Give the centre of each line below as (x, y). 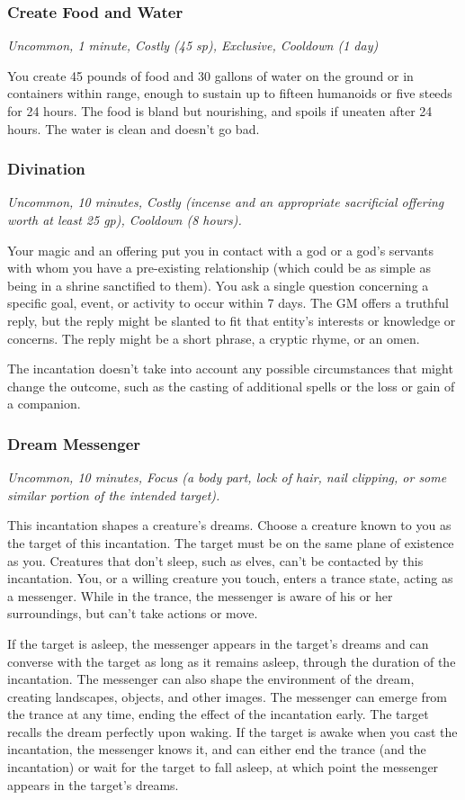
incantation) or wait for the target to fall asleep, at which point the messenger (223, 767)
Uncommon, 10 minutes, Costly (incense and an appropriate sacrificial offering (226, 202)
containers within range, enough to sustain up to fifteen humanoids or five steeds (230, 93)
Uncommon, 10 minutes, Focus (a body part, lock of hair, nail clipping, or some (227, 477)
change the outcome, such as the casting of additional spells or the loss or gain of (231, 386)
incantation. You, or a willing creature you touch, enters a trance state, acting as (230, 578)
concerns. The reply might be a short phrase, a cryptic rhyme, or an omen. (214, 338)
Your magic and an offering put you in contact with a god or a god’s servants (221, 250)
